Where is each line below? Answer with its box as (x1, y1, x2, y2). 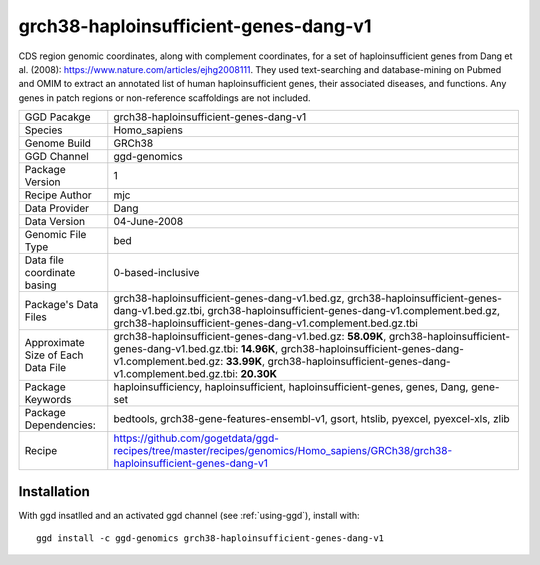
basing (24, 278, 57, 292)
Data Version (24, 215, 86, 229)
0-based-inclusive (113, 266, 200, 280)
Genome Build (24, 136, 92, 150)
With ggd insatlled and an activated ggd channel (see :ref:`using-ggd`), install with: (18, 509, 360, 521)
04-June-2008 (113, 215, 184, 229)
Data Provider (24, 201, 90, 215)
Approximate (24, 336, 85, 350)
